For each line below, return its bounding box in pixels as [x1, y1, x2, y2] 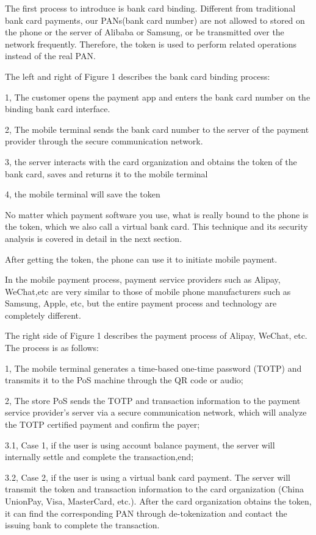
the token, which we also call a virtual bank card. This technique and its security [5, 220, 308, 233]
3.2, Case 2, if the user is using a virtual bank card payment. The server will [5, 470, 291, 483]
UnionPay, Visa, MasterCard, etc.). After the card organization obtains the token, [5, 495, 312, 507]
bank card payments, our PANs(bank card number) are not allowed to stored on [5, 13, 305, 26]
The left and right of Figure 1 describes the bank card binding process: [5, 69, 270, 82]
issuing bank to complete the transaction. [5, 519, 160, 531]
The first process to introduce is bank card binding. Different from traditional [5, 2, 296, 14]
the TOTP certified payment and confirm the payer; [5, 418, 200, 431]
